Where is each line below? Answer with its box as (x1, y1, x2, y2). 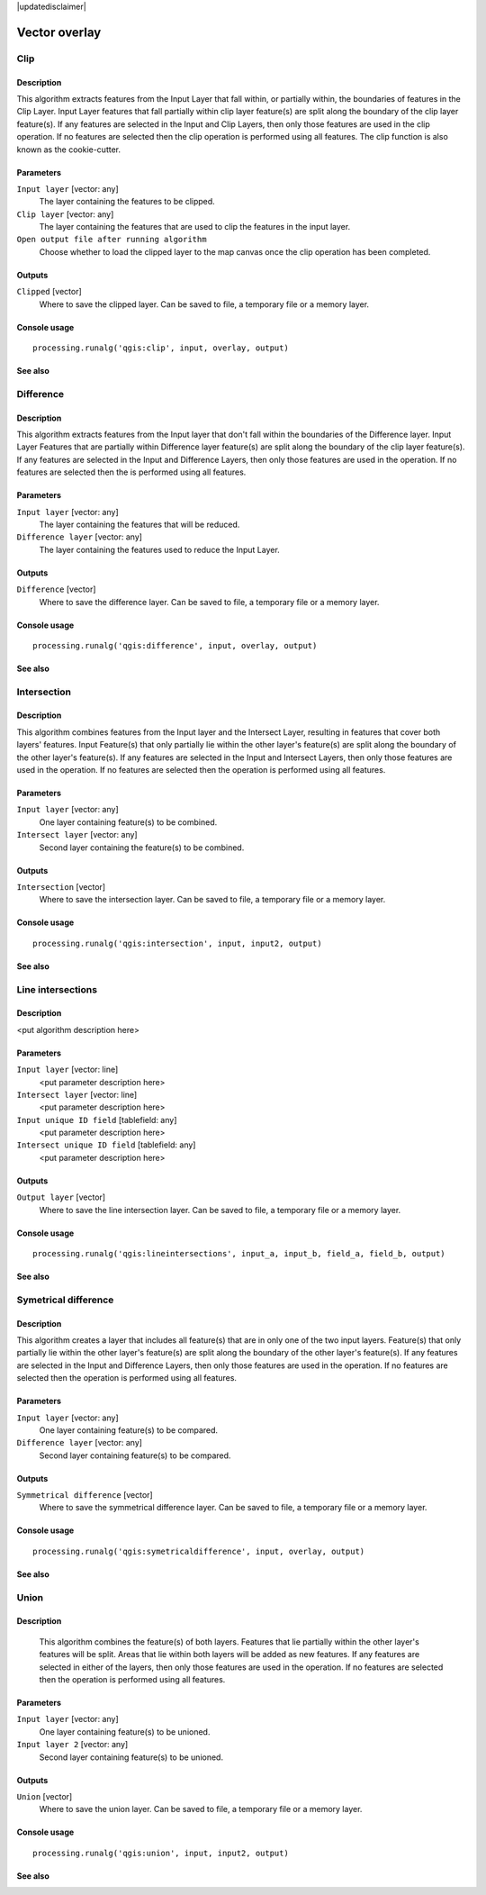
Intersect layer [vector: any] (16, 830, 139, 840)
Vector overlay (16, 24, 102, 40)
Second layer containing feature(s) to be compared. (39, 1450, 231, 1461)
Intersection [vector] (16, 881, 106, 892)
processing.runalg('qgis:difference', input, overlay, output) (32, 640, 318, 650)
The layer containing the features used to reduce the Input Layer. (39, 544, 281, 555)
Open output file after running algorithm (16, 234, 207, 245)
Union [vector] (16, 1791, 73, 1801)
